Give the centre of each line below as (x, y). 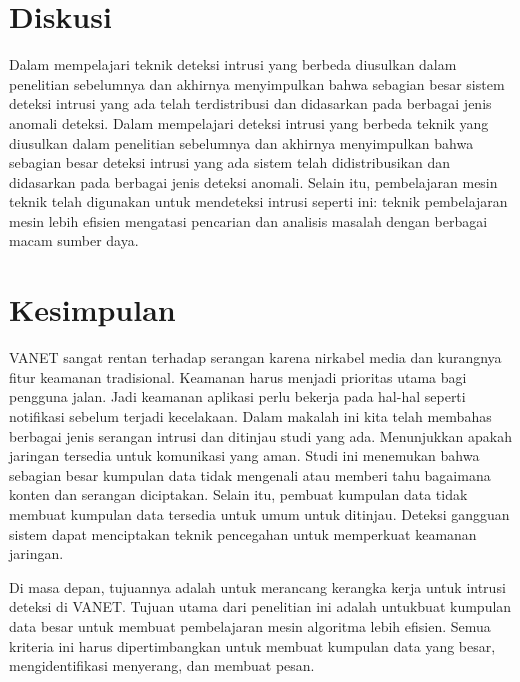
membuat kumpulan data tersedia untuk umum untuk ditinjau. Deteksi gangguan (259, 513)
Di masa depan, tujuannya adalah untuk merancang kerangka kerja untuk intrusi (257, 586)
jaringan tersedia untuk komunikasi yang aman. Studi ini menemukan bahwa (244, 455)
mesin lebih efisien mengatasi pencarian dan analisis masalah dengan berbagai (248, 220)
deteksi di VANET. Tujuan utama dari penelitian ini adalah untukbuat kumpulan (260, 606)
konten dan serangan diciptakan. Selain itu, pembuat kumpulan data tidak (238, 494)
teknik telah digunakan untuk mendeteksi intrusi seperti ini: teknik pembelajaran (258, 201)
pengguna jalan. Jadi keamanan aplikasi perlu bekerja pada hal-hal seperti (237, 396)
